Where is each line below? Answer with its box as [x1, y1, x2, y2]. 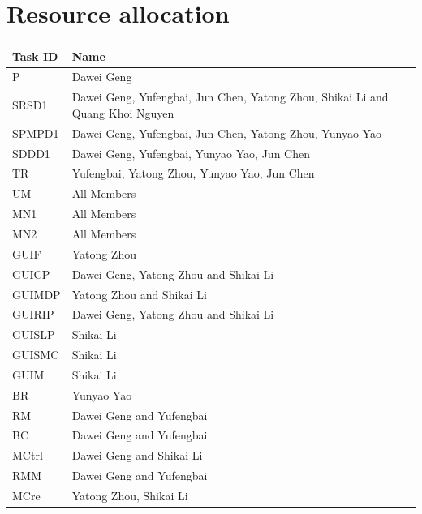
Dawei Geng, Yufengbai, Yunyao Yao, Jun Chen [71, 144, 310, 161]
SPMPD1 [12, 124, 59, 141]
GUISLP [12, 326, 55, 343]
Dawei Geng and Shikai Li [71, 447, 203, 464]
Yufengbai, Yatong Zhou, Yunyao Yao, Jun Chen [71, 165, 315, 182]
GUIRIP [12, 306, 54, 323]
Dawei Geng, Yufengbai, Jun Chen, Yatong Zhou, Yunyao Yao [71, 124, 381, 141]
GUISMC [12, 346, 59, 363]
